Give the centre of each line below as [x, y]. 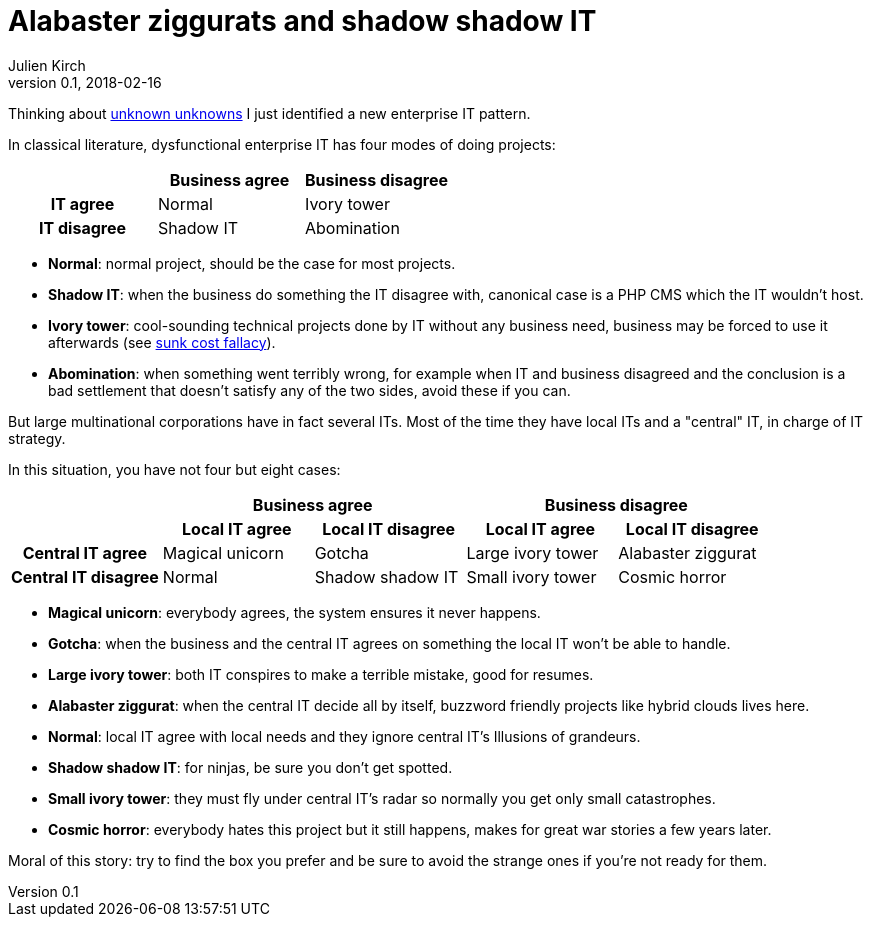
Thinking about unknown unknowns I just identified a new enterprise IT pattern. [269, 113]
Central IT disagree [85, 576]
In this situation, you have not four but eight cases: [174, 469]
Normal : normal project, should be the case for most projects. [252, 263]
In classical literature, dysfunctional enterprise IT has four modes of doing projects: [282, 144]
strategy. [37, 438]
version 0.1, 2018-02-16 [85, 82]
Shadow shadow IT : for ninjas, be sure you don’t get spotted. [250, 767]
